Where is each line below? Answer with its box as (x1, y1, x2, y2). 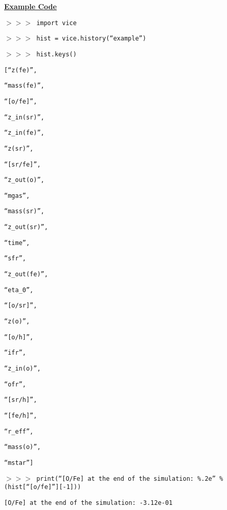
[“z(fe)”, (4, 66, 37, 74)
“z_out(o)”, (4, 176, 44, 184)
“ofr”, (4, 380, 26, 388)
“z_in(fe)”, (4, 129, 44, 137)
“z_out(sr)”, (4, 223, 48, 231)
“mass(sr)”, (4, 208, 44, 215)
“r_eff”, (4, 427, 34, 435)
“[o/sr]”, (4, 302, 37, 310)
